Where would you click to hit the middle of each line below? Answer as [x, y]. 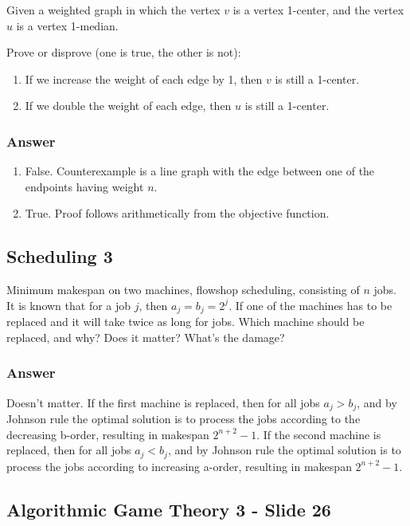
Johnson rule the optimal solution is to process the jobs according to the [184, 419]
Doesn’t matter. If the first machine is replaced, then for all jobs [163, 402]
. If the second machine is [319, 434]
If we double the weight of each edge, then [128, 106]
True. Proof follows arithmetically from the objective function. [177, 213]
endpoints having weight [84, 186]
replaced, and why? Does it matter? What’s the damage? [146, 337]
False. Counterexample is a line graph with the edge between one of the [200, 171]
